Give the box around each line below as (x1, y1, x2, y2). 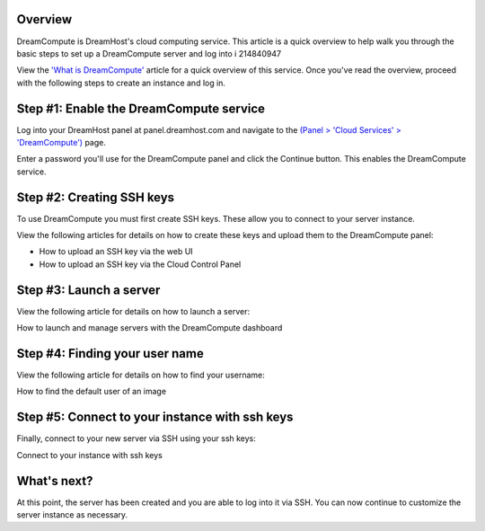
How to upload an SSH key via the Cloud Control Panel (39, 259, 242, 270)
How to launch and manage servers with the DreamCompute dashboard (16, 323, 283, 333)
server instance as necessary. (16, 509, 128, 520)
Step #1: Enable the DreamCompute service (16, 101, 265, 116)
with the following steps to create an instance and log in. (16, 77, 226, 88)
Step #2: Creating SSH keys (16, 190, 175, 205)
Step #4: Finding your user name (16, 346, 204, 361)
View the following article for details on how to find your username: (16, 369, 265, 381)
